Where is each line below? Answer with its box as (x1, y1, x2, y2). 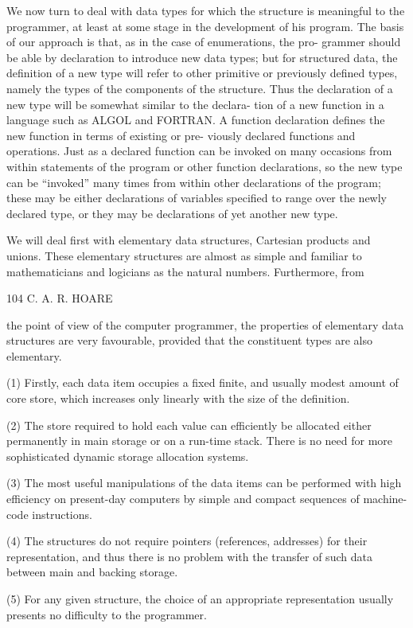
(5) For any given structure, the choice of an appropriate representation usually (6, 591, 394, 607)
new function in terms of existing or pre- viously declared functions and (6, 127, 356, 143)
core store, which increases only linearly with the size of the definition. (6, 390, 350, 407)
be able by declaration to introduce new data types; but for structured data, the (6, 49, 398, 65)
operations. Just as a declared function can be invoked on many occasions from (6, 142, 392, 159)
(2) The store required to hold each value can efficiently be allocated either (6, 416, 372, 433)
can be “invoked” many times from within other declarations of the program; (6, 174, 381, 190)
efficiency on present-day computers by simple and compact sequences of (6, 490, 360, 507)
